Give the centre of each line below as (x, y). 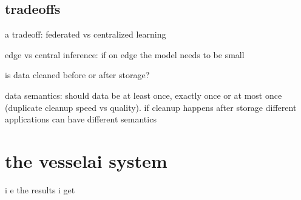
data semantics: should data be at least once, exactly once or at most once (144, 95)
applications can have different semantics (81, 119)
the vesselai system (86, 160)
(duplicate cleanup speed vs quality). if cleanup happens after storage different (151, 107)
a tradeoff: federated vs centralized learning (86, 34)
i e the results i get (40, 189)
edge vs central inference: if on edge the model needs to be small (125, 54)
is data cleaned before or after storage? (77, 75)
